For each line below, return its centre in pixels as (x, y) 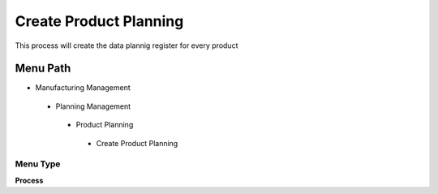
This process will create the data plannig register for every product (127, 45)
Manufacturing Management (83, 88)
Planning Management (93, 106)
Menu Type (38, 164)
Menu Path (43, 69)
